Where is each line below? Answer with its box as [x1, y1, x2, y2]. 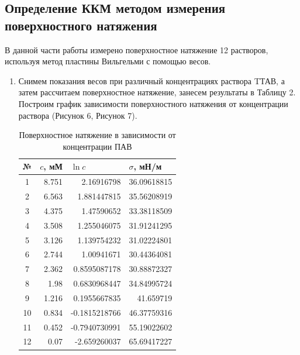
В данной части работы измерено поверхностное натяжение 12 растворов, [5, 43, 268, 56]
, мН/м [133, 160, 162, 173]
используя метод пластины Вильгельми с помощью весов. [5, 55, 211, 67]
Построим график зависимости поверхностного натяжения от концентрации [18, 97, 288, 109]
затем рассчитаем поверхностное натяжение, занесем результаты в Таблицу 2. [18, 86, 296, 98]
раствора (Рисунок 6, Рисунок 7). [18, 109, 137, 121]
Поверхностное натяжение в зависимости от [19, 129, 176, 141]
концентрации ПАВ [63, 140, 132, 152]
